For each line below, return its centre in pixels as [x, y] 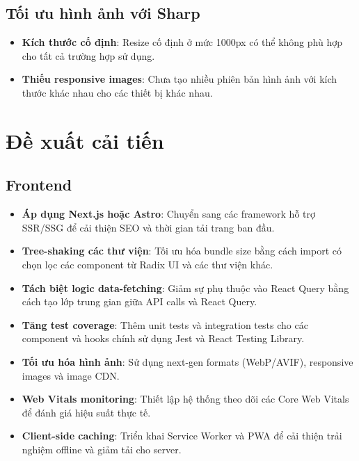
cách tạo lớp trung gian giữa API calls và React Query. [139, 301]
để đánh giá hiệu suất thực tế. [86, 412]
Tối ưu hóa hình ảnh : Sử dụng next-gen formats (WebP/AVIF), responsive [188, 361]
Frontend [39, 185]
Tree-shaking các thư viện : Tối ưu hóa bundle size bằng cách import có [182, 251]
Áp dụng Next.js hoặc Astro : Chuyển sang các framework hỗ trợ [168, 214]
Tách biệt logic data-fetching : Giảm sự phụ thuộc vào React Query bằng [185, 288]
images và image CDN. [71, 375]
